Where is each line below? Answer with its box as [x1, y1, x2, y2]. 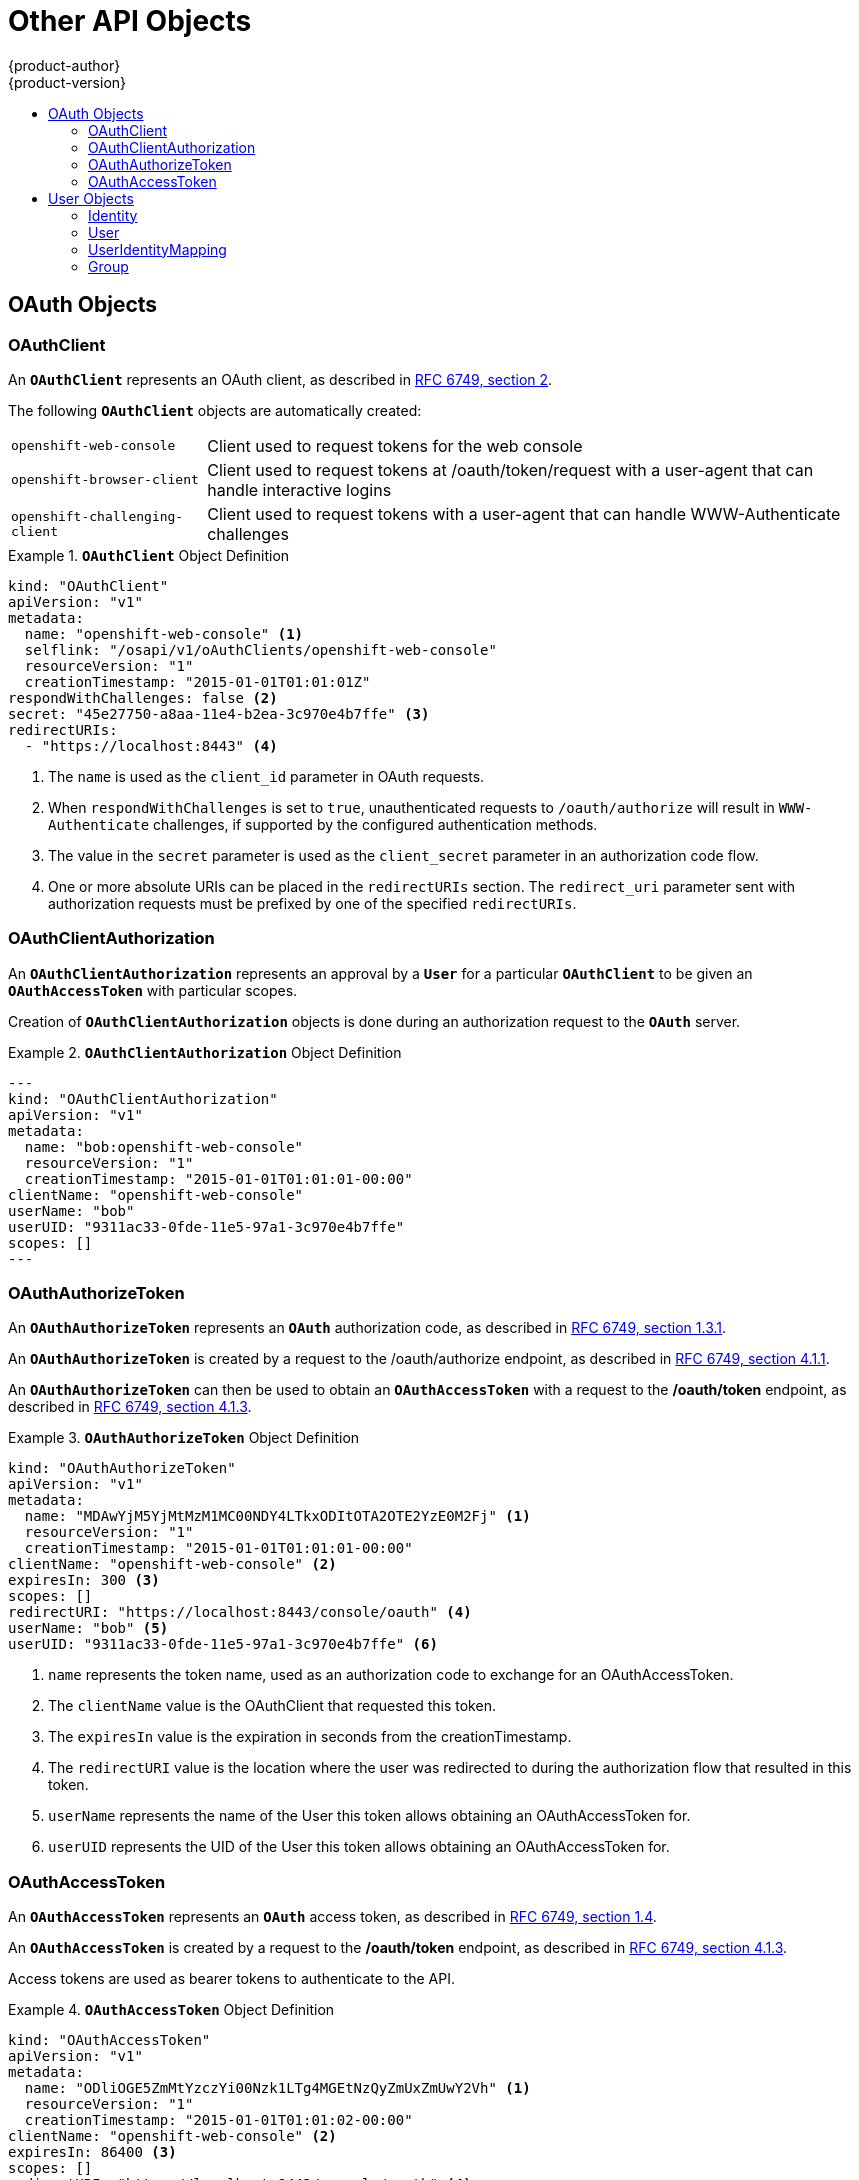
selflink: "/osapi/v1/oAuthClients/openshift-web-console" [24, 641, 497, 658]
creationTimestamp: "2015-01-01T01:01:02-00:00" [24, 2112, 413, 2129]
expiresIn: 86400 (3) [8, 2144, 177, 2161]
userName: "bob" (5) [8, 1620, 169, 1637]
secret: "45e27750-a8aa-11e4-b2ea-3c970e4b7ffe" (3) [8, 705, 430, 722]
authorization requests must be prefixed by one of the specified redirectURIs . [48, 894, 577, 912]
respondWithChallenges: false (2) [8, 689, 278, 706]
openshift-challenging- [11, 508, 184, 524]
